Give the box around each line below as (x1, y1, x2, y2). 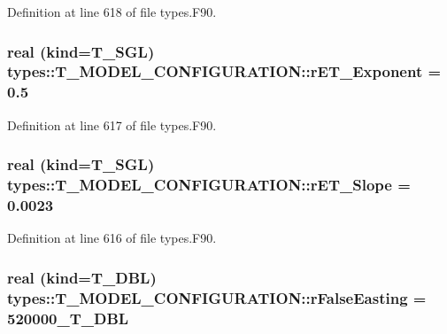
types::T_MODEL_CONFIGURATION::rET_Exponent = (7, 60, 442, 82)
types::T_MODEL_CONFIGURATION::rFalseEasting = (7, 286, 427, 308)
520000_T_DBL (7, 307, 129, 329)
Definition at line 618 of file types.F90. (7, 3, 217, 20)
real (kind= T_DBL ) (7, 266, 157, 288)
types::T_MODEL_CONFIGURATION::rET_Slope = (7, 174, 411, 196)
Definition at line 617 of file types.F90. (7, 115, 217, 134)
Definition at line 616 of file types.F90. (7, 229, 217, 247)
